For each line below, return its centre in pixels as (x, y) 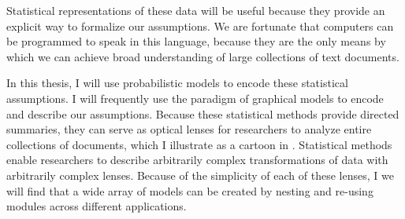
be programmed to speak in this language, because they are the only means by (196, 41)
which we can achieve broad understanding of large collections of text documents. (203, 56)
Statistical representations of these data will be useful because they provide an (196, 10)
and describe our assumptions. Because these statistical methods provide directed (203, 113)
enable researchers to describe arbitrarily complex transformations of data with (197, 160)
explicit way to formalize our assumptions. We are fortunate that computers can (200, 26)
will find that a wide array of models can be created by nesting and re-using (190, 190)
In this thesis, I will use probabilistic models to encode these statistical (177, 83)
